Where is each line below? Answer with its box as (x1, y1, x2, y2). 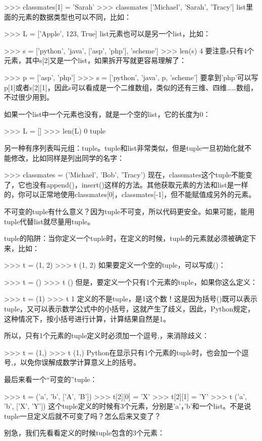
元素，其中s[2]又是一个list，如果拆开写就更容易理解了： (4, 55, 187, 66)
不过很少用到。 (4, 92, 54, 102)
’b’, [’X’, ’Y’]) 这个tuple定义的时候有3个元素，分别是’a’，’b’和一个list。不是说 (4, 401, 251, 411)
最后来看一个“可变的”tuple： (4, 374, 97, 385)
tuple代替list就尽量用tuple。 (4, 216, 94, 226)
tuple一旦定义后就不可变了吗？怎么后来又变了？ (4, 410, 162, 421)
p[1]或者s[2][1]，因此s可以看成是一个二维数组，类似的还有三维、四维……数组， (4, 82, 257, 92)
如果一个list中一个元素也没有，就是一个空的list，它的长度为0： (4, 108, 211, 119)
